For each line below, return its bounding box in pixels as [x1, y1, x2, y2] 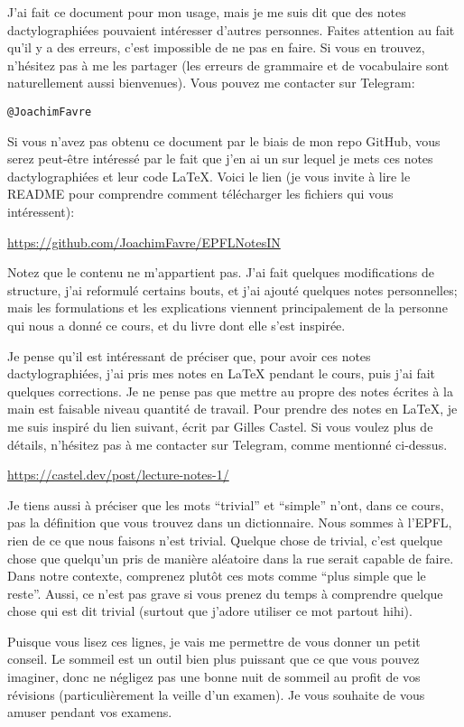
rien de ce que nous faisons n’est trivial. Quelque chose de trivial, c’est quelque [7, 530, 443, 549]
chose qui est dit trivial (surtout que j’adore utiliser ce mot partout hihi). [7, 601, 413, 620]
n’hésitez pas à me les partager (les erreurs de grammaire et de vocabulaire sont [7, 55, 450, 74]
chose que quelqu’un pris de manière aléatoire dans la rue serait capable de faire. [7, 548, 454, 567]
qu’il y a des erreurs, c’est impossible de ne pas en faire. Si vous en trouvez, [7, 38, 425, 57]
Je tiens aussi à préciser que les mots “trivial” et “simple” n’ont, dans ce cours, [7, 495, 444, 514]
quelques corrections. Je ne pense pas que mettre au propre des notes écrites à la [7, 381, 454, 400]
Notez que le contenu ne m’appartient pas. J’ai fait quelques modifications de [7, 263, 434, 282]
